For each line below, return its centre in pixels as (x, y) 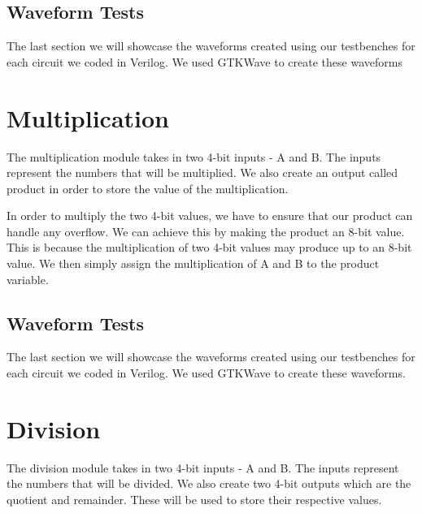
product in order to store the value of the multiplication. (148, 188)
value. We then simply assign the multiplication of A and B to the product (193, 263)
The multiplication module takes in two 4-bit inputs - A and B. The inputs (194, 156)
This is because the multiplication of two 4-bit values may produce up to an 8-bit (209, 247)
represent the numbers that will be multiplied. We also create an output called (202, 172)
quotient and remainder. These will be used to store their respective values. (194, 499)
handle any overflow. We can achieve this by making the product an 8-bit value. (206, 231)
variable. (28, 279)
